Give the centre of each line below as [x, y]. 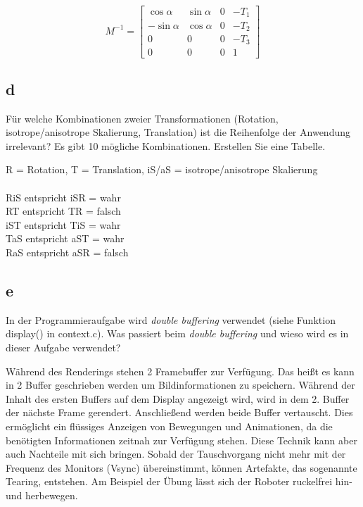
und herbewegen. [42, 495]
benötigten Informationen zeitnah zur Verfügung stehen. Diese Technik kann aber [181, 440]
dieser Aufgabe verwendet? [63, 348]
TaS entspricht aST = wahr [65, 238]
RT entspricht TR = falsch [63, 211]
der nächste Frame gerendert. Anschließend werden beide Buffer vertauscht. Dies [179, 412]
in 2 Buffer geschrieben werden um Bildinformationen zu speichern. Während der [180, 385]
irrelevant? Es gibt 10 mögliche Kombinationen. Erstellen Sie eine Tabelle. [166, 145]
